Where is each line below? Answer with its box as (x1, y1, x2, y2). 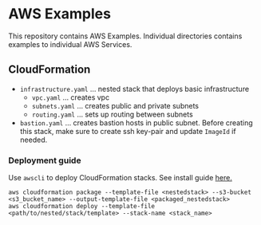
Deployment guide (8, 155, 81, 166)
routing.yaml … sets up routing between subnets (31, 109, 193, 119)
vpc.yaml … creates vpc (31, 93, 110, 102)
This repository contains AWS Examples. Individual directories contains (8, 31, 243, 41)
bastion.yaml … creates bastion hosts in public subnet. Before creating (19, 117, 253, 128)
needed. (19, 135, 48, 144)
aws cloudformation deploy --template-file (8, 203, 156, 211)
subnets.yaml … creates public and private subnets (31, 101, 200, 110)
